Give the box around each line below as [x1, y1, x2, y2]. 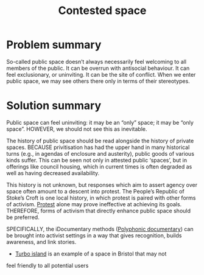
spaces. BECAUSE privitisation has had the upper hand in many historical [6, 144, 190, 151]
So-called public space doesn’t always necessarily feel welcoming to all [6, 58, 187, 65]
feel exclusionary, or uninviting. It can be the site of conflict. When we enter [6, 71, 196, 78]
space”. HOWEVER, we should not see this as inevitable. [6, 125, 147, 133]
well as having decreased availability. [6, 169, 100, 176]
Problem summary [6, 38, 102, 52]
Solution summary [6, 99, 102, 113]
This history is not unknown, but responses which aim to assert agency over [6, 181, 198, 189]
